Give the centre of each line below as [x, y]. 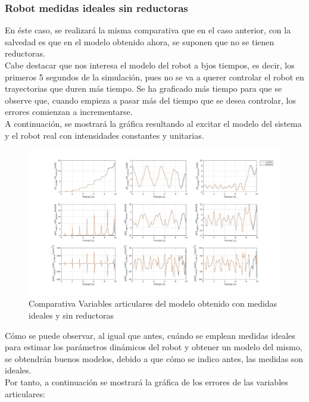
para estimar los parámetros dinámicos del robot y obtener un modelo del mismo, [154, 347]
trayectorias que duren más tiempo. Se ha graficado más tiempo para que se [143, 88]
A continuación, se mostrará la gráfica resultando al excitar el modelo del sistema [153, 123]
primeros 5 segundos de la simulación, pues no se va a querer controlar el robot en [154, 77]
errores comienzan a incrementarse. [69, 112]
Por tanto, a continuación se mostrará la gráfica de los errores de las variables [146, 382]
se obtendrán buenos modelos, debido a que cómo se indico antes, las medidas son [154, 358]
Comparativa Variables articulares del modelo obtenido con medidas [153, 303]
